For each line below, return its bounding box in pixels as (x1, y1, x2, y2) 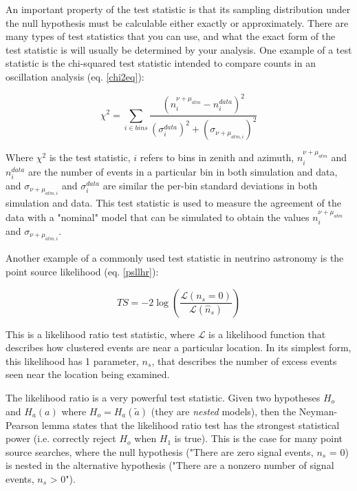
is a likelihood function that (208, 326, 326, 341)
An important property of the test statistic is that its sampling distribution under (6, 2, 351, 16)
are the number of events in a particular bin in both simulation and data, (28, 164, 338, 178)
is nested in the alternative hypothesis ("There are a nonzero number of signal (6, 458, 334, 472)
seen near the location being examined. (6, 367, 170, 382)
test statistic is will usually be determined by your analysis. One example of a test (6, 42, 352, 56)
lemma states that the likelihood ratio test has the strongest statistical (41, 417, 340, 432)
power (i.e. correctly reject (6, 431, 116, 446)
